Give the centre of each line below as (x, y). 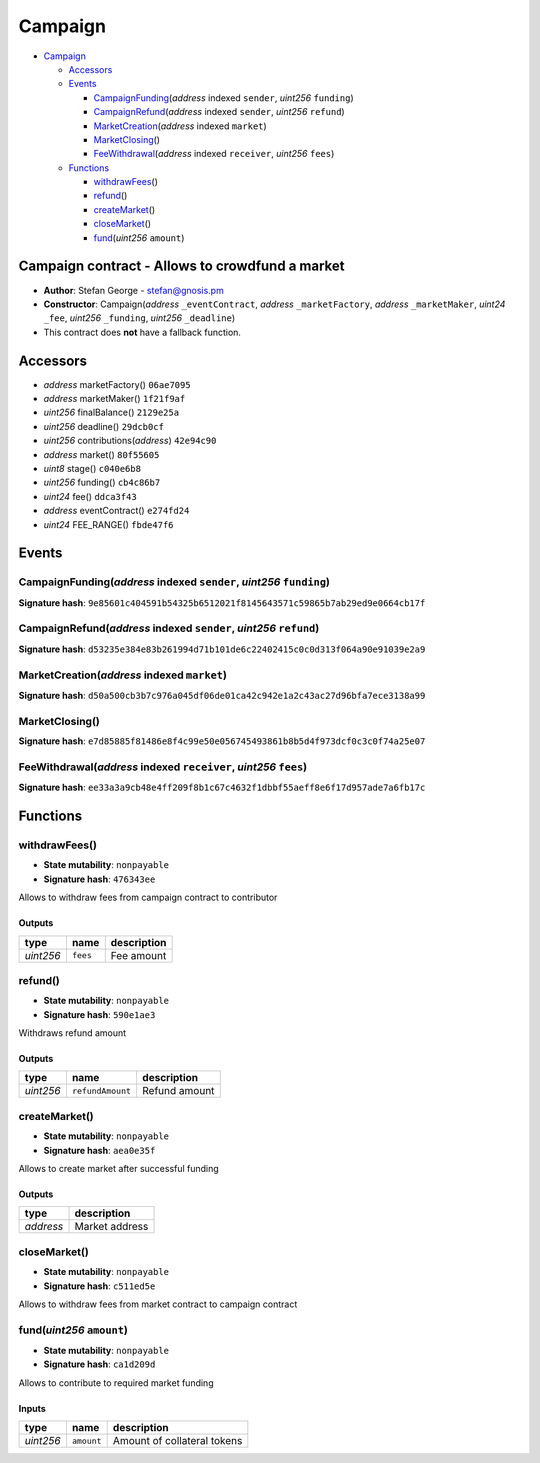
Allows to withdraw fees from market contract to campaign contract (158, 1304)
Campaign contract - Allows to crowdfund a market (181, 266)
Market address (111, 1227)
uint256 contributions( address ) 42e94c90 (130, 441)
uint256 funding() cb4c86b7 (102, 482)
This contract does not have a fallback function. (142, 332)
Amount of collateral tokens (177, 1441)
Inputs (32, 1408)
